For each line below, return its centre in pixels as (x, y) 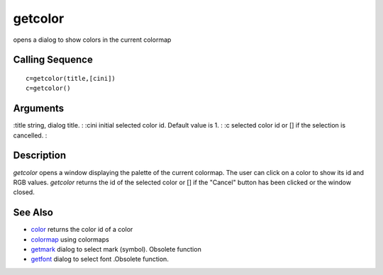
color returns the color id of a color (82, 230)
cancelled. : (30, 135)
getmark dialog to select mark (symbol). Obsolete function (116, 249)
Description (40, 156)
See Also (33, 213)
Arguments (39, 109)
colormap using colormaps (70, 239)
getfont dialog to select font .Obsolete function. (100, 259)
